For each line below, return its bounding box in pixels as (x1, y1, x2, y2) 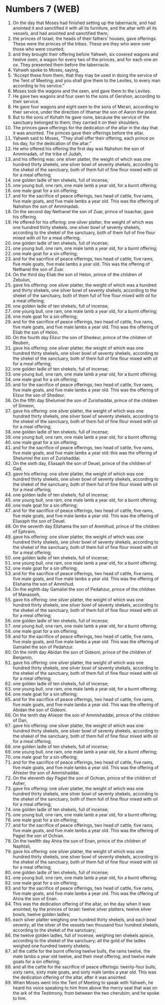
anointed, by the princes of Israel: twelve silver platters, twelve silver (12, 906, 152, 912)
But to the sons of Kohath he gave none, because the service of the (12, 114, 150, 120)
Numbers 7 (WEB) (5, 3, 80, 15)
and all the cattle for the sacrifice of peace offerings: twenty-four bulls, (12, 964, 157, 969)
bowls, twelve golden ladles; (12, 911, 71, 917)
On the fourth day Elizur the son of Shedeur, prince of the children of (12, 334, 152, 340)
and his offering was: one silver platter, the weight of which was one (12, 156, 151, 162)
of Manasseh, (12, 591, 41, 597)
